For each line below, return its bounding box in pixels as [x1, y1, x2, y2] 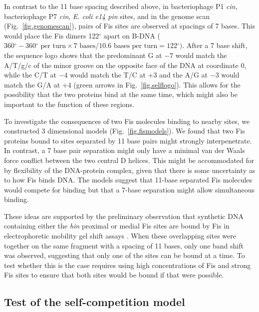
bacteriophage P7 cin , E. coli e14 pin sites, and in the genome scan [4, 10, 210, 21]
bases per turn [113, 42, 158, 50]
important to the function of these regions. [4, 98, 134, 109]
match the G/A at [4, 79, 60, 89]
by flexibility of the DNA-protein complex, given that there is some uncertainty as [4, 164, 256, 175]
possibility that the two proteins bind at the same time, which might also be [4, 89, 238, 99]
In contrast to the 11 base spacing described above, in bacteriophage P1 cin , [4, 1, 238, 11]
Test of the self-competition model [4, 294, 185, 309]
